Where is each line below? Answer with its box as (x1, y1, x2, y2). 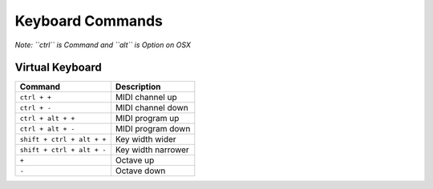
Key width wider (115, 134, 176, 145)
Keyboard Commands (14, 12, 164, 30)
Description (115, 81, 161, 92)
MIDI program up (115, 113, 180, 124)
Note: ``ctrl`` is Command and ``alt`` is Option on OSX (14, 40, 192, 50)
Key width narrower (115, 144, 190, 155)
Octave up (115, 155, 155, 166)
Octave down (115, 165, 166, 176)
